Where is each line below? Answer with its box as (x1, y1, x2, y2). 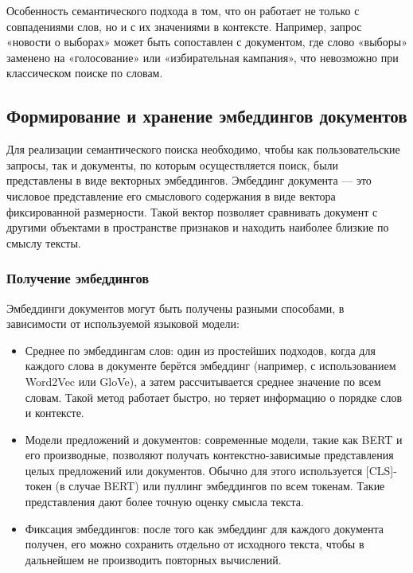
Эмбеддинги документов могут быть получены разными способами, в (6, 299, 345, 316)
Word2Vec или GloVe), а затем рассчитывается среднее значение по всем (25, 372, 381, 389)
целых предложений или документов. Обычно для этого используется (25, 462, 363, 478)
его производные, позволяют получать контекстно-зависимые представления (25, 446, 394, 463)
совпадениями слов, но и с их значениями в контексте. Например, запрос (6, 18, 362, 34)
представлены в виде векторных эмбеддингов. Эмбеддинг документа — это (6, 172, 372, 189)
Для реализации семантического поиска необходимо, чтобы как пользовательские (6, 141, 400, 158)
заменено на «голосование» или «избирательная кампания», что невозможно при (6, 49, 399, 65)
